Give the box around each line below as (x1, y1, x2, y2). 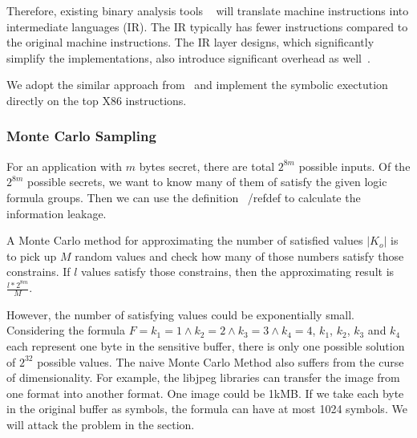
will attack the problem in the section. (6, 416, 195, 432)
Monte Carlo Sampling (6, 126, 156, 146)
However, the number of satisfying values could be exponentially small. (6, 306, 354, 322)
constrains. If (6, 263, 71, 280)
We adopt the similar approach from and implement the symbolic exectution (6, 76, 388, 93)
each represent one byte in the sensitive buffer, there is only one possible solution (6, 338, 405, 355)
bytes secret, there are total (139, 157, 275, 174)
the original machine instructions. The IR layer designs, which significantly (6, 34, 374, 51)
